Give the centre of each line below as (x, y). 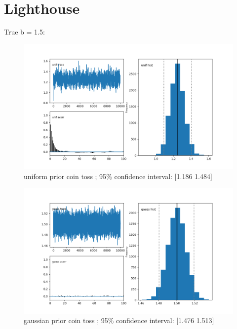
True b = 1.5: (24, 32)
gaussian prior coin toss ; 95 (66, 320)
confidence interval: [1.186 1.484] (163, 176)
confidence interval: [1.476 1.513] (165, 320)
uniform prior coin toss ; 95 (65, 176)
